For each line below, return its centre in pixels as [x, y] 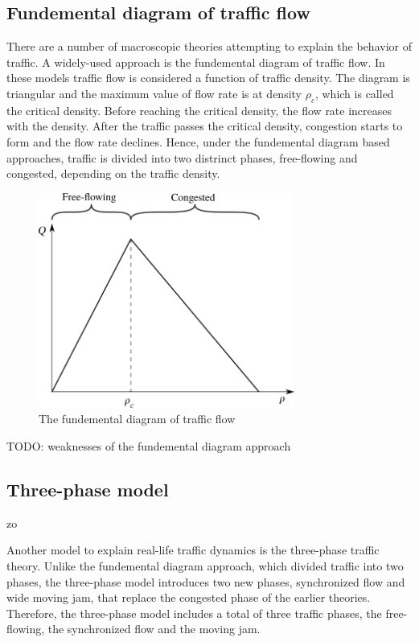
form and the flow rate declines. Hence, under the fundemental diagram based [198, 141]
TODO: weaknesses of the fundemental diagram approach [149, 446]
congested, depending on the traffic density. [113, 173]
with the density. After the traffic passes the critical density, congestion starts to [205, 126]
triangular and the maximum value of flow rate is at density [154, 93]
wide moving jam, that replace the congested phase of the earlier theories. [189, 597]
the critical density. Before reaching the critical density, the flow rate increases [199, 110]
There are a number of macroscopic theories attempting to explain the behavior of [209, 46]
